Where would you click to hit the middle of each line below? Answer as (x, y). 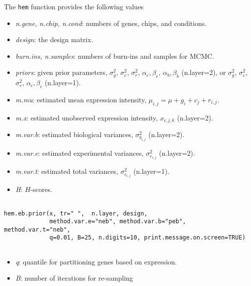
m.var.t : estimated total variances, (67, 171)
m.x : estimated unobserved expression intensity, (87, 117)
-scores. (41, 189)
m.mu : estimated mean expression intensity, (81, 100)
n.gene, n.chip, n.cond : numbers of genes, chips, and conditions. (111, 23)
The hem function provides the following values (74, 6)
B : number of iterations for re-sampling (74, 278)
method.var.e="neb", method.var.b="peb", (118, 222)
